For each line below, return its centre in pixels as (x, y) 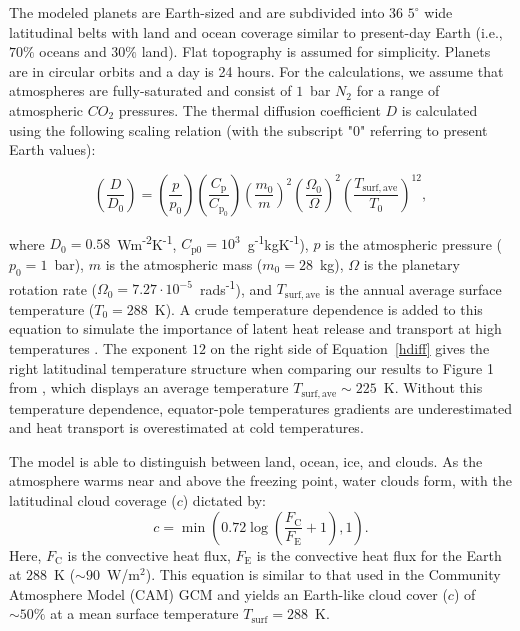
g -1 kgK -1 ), (278, 242)
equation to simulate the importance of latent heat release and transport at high (255, 328)
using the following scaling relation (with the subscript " (181, 129)
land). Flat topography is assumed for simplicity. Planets (316, 51)
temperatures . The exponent (98, 347)
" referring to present (423, 129)
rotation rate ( (53, 288)
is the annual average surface (413, 288)
